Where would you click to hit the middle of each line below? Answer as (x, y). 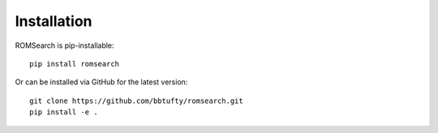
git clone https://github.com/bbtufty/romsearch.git (136, 101)
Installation (54, 21)
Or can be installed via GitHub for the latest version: (101, 82)
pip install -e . (64, 112)
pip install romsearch (75, 64)
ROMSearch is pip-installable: (64, 45)
